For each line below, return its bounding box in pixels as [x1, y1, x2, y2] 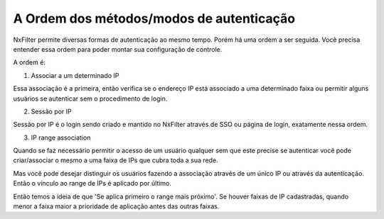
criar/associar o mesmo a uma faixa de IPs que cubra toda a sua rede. [13, 156, 218, 164]
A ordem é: [13, 58, 46, 67]
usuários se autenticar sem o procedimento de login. [13, 94, 168, 103]
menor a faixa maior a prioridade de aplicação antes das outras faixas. [13, 202, 220, 210]
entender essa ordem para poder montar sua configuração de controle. [13, 45, 223, 53]
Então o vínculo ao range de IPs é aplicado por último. [13, 179, 172, 188]
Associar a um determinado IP [31, 71, 119, 79]
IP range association [31, 133, 91, 142]
